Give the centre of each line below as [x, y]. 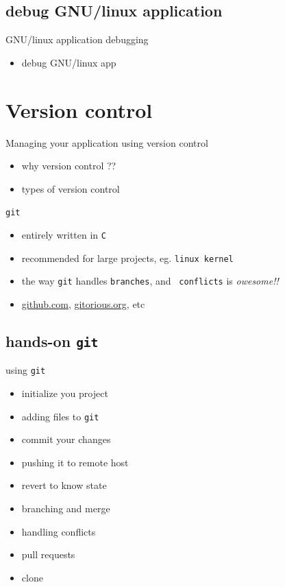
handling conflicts [59, 531]
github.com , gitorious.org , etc [83, 303]
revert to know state [64, 485]
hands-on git [52, 340]
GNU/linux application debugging [77, 39]
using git [26, 370]
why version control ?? [69, 166]
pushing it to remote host [75, 462]
